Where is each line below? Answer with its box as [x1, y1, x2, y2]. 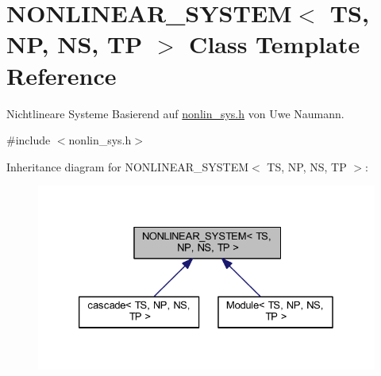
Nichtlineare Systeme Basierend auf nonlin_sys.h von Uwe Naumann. [6, 105, 344, 121]
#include [6, 132, 51, 148]
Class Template [189, 28, 360, 60]
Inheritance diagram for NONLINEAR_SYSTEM [6, 158, 249, 175]
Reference [6, 59, 117, 91]
